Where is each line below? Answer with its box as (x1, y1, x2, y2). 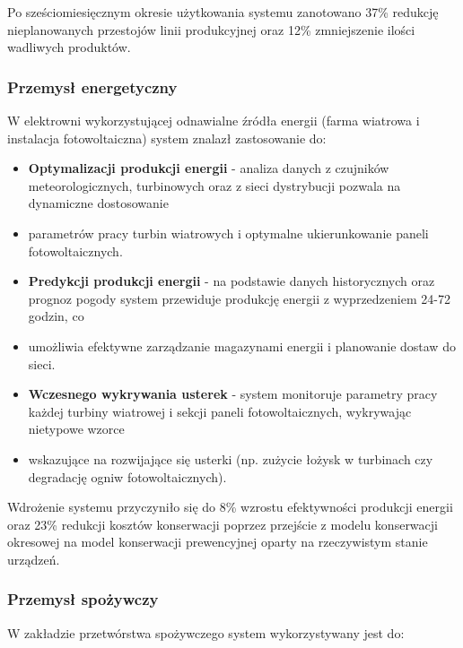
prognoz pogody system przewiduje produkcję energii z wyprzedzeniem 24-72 (28, 289, 450, 307)
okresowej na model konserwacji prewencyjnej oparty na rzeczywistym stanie (7, 532, 428, 551)
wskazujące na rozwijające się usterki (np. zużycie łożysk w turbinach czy (28, 449, 433, 468)
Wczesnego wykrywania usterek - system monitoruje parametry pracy (28, 384, 438, 403)
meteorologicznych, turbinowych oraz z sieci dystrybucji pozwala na (28, 176, 401, 194)
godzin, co (28, 307, 84, 325)
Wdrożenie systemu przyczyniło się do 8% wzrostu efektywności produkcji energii (7, 497, 453, 516)
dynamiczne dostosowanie (28, 194, 169, 212)
